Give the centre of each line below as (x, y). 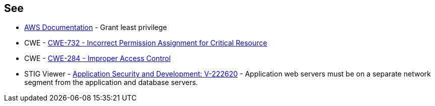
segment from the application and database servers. (111, 82)
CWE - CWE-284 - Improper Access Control (98, 58)
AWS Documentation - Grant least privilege (96, 27)
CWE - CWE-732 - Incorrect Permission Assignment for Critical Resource (146, 43)
